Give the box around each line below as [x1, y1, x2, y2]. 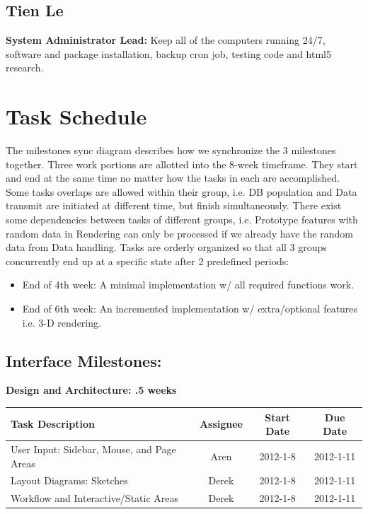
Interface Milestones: [6, 349, 162, 371]
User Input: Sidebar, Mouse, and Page [11, 441, 176, 456]
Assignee [199, 416, 243, 431]
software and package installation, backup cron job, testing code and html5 [6, 46, 331, 61]
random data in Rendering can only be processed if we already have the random [6, 226, 353, 240]
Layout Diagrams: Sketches [11, 473, 128, 488]
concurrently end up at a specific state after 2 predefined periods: [6, 253, 289, 268]
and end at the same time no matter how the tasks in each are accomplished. [6, 170, 340, 185]
